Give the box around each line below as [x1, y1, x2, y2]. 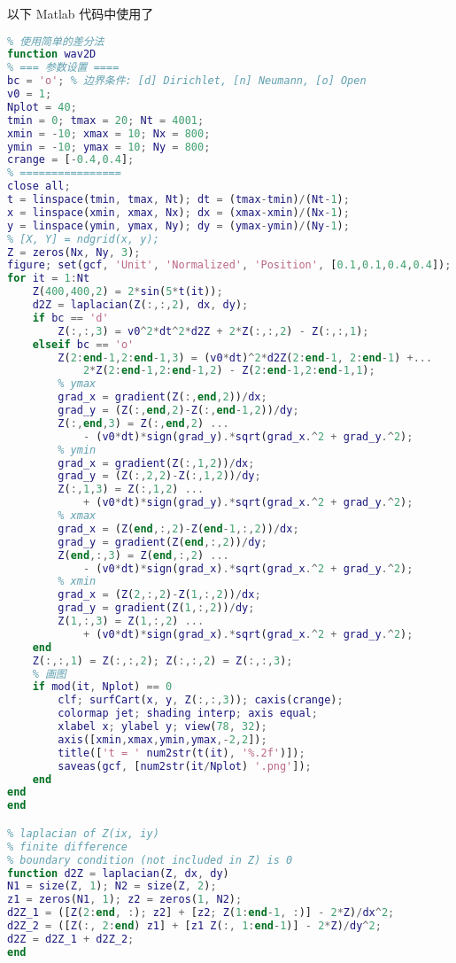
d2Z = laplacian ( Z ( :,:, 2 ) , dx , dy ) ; [32, 299, 249, 312]
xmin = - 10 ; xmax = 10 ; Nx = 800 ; [7, 127, 211, 140]
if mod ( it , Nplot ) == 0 [32, 680, 173, 694]
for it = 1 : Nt [7, 272, 90, 285]
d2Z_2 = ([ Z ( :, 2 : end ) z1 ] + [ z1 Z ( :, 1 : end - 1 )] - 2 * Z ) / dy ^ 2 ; [7, 920, 382, 932]
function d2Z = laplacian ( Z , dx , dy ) [7, 866, 229, 880]
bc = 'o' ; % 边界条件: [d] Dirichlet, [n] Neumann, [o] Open [7, 74, 367, 88]
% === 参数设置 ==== [7, 61, 120, 74]
